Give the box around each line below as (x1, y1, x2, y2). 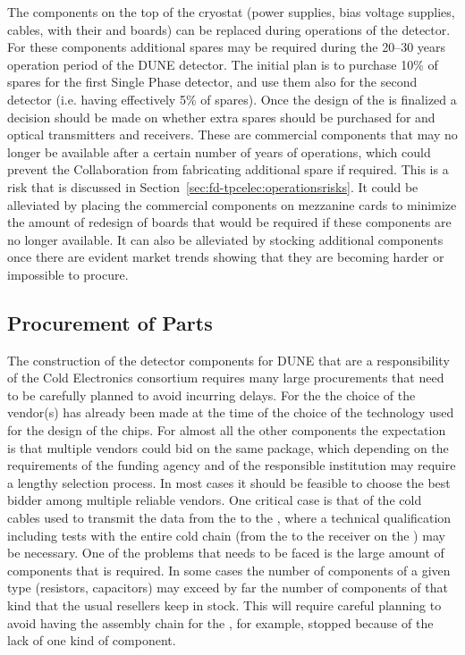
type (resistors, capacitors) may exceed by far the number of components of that (7, 578, 448, 597)
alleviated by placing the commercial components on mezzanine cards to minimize (7, 195, 457, 214)
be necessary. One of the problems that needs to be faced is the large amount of (7, 543, 444, 562)
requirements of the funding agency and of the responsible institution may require (7, 456, 456, 474)
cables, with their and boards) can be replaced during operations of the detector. (7, 20, 451, 38)
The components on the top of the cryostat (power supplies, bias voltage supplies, (7, 3, 455, 21)
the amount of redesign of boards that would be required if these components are (7, 213, 452, 231)
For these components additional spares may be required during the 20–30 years (7, 38, 446, 56)
